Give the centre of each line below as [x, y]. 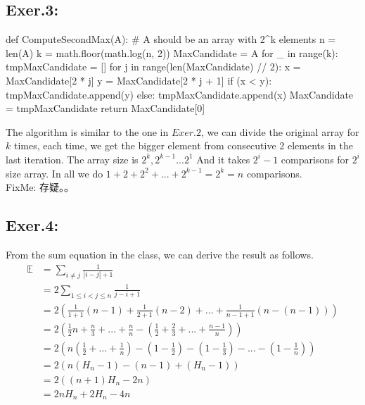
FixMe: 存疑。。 [40, 187]
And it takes [223, 159]
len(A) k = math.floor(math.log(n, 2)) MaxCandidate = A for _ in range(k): [172, 52]
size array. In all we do [55, 173]
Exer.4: [32, 225]
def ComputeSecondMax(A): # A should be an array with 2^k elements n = [171, 39]
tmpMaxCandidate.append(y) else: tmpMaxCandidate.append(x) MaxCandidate [180, 94]
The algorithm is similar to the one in [87, 131]
